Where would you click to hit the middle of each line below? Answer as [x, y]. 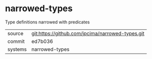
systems [17, 49]
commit [16, 41]
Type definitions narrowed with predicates [47, 22]
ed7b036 [42, 41]
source [15, 33]
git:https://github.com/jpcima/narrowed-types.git [88, 33]
